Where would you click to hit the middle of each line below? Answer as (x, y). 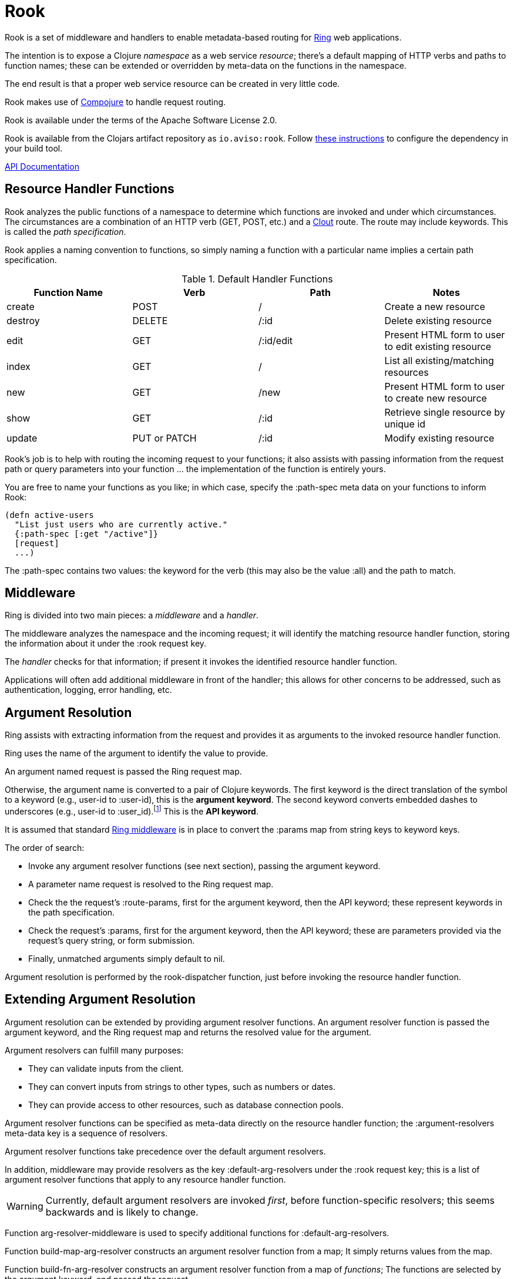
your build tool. (34, 148)
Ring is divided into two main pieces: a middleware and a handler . (132, 615)
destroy (23, 320)
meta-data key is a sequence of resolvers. (86, 1133)
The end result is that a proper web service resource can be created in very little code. (172, 83)
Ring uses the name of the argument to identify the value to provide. (137, 753)
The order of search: (45, 847)
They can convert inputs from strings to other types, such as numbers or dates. (182, 1086)
